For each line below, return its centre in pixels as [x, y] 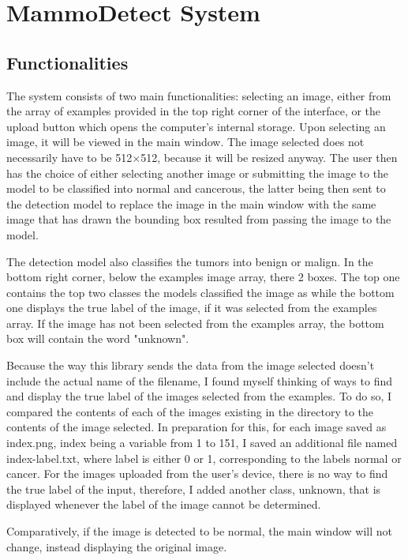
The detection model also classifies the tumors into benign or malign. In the [190, 261]
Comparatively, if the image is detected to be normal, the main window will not [199, 531]
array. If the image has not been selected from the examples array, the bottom [195, 323]
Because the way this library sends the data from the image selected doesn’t [191, 365]
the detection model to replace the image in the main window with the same [191, 203]
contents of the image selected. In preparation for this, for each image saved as [197, 427]
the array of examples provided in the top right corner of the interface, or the [194, 111]
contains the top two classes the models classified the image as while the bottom [200, 292]
